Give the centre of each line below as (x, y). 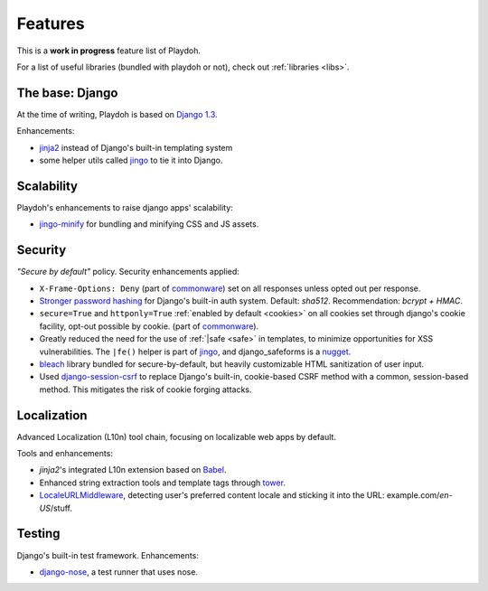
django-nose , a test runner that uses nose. (119, 572)
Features (51, 23)
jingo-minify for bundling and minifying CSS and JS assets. (149, 224)
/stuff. (61, 508)
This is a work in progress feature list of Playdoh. (108, 51)
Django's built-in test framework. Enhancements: (108, 555)
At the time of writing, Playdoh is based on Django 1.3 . (117, 114)
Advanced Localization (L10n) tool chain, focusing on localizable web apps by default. (176, 436)
